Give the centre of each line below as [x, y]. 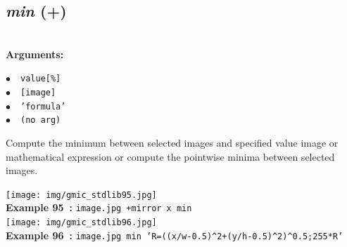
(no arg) [41, 120]
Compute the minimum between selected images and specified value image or [172, 143]
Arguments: [35, 54]
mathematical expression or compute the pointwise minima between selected [170, 156]
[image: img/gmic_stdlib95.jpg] [81, 195]
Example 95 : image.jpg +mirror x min [99, 207]
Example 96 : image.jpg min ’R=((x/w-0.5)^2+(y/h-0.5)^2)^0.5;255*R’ [175, 235]
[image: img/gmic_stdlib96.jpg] [81, 223]
